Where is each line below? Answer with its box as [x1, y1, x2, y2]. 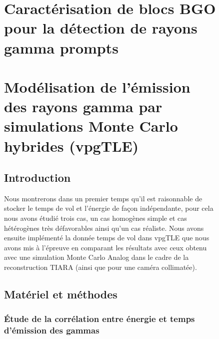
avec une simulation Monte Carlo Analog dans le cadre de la [4, 252, 189, 262]
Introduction [4, 170, 71, 185]
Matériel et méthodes [4, 286, 117, 302]
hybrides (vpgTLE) [4, 135, 139, 156]
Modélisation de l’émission [4, 76, 190, 97]
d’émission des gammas [4, 324, 99, 336]
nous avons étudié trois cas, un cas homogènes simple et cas [4, 213, 187, 223]
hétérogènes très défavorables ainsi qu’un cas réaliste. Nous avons [4, 222, 204, 233]
